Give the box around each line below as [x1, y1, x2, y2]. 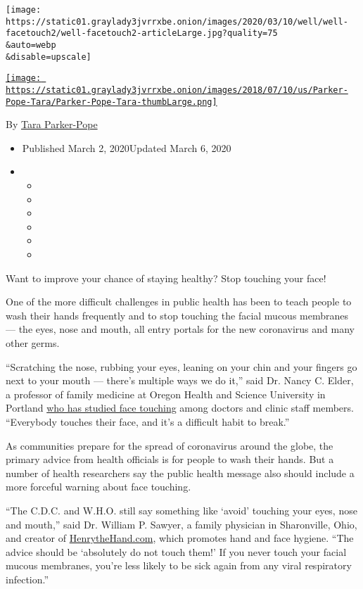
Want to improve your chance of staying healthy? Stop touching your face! [6, 270, 326, 285]
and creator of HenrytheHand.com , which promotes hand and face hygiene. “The [6, 531, 354, 545]
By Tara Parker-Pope [6, 117, 98, 132]
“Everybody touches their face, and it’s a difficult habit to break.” [6, 414, 290, 429]
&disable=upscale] [6, 51, 91, 62]
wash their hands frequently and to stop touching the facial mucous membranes [6, 308, 349, 322]
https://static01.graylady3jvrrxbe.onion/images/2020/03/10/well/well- [6, 16, 348, 27]
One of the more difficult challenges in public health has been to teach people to [6, 294, 352, 309]
